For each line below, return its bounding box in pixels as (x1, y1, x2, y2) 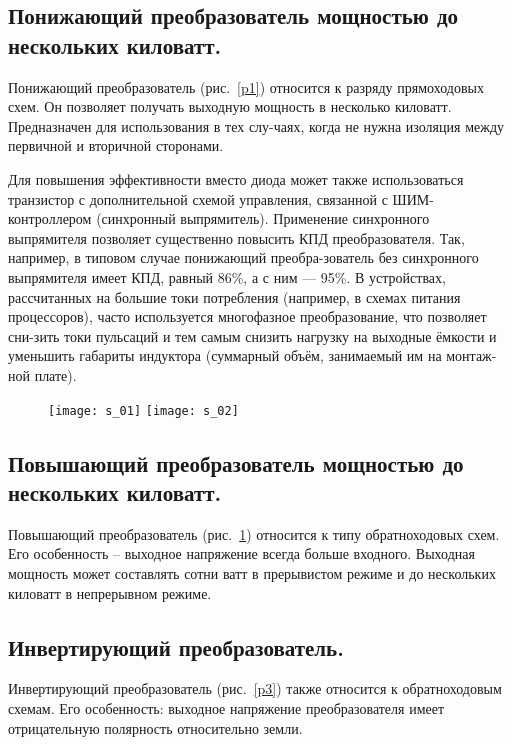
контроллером (8, 208, 92, 229)
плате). (34, 364, 77, 385)
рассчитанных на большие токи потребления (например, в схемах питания (8, 286, 461, 307)
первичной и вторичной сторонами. (8, 135, 224, 156)
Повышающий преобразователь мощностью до (8, 447, 464, 478)
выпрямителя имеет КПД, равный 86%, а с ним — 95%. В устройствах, (8, 266, 446, 287)
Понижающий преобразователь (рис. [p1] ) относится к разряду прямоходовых (8, 76, 484, 97)
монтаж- (446, 345, 497, 366)
